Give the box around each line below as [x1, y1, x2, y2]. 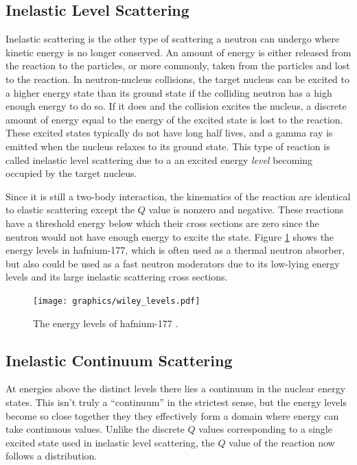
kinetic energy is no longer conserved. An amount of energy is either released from [5, 45, 352, 59]
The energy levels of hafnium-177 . [33, 315, 178, 330]
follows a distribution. [5, 449, 97, 463]
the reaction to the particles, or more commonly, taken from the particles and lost [5, 58, 350, 73]
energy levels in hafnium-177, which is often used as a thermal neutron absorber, [5, 243, 345, 257]
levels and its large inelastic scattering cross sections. [5, 270, 228, 284]
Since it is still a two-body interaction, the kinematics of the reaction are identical [5, 189, 351, 203]
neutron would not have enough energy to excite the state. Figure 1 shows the [5, 229, 334, 243]
